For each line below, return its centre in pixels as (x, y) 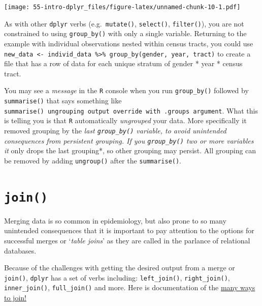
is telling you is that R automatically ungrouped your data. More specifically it (125, 120)
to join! (15, 298)
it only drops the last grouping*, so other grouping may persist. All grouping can (130, 150)
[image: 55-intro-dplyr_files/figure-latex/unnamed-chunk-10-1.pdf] (122, 7)
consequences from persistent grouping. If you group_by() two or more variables (129, 140)
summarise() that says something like (63, 101)
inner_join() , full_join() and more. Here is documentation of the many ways (130, 287)
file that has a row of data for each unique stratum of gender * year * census (123, 63)
